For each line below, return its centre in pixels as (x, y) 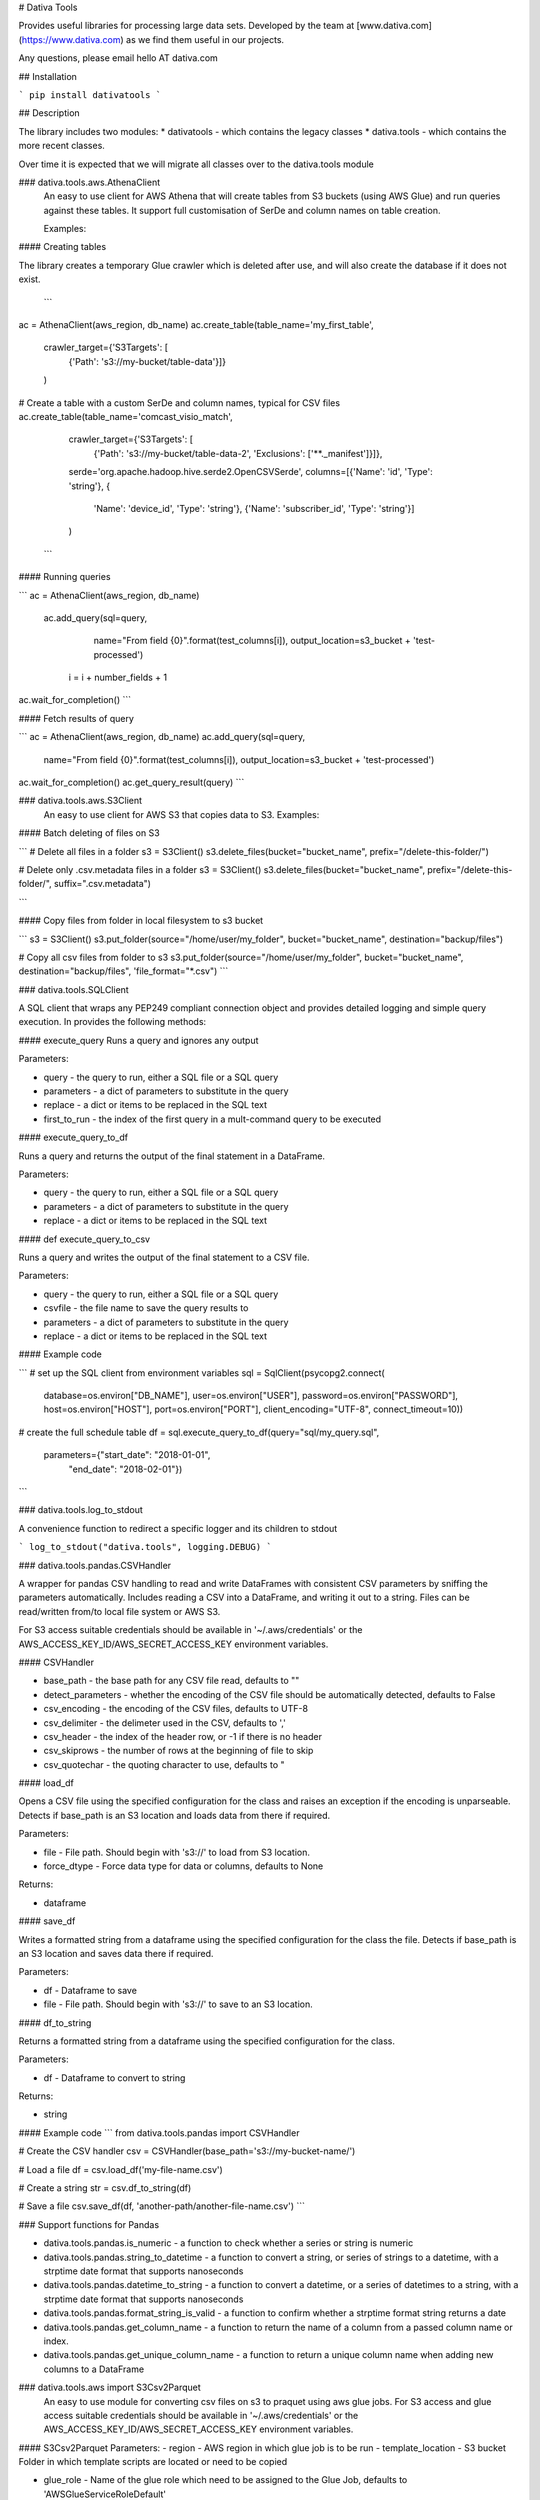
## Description (49, 113)
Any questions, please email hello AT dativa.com (118, 58)
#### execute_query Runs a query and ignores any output (138, 1040)
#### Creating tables (62, 247)
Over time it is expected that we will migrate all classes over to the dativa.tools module (196, 164)
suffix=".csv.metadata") (102, 884)
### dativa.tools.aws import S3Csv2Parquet (110, 2387)
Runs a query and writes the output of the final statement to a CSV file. (164, 1257)
